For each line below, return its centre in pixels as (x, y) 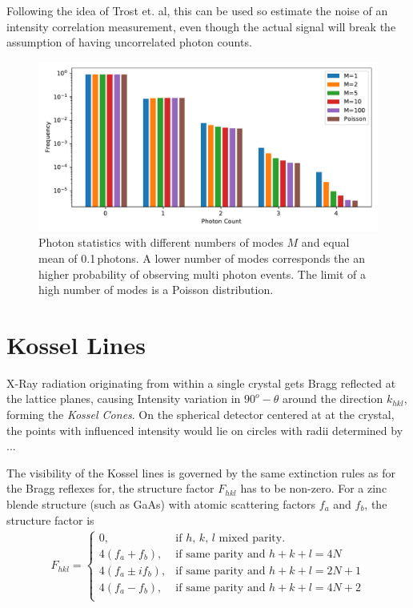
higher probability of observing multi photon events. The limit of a (202, 274)
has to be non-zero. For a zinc (314, 488)
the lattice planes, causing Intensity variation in (124, 399)
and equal (325, 242)
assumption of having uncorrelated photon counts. (129, 42)
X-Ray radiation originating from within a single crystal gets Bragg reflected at (201, 383)
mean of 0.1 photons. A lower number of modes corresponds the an (202, 258)
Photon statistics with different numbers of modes (161, 242)
